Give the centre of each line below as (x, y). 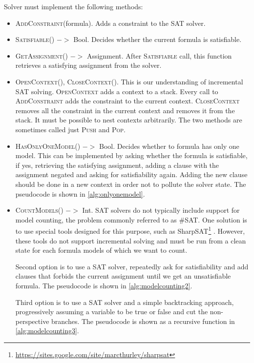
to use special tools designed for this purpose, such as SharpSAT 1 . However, (130, 230)
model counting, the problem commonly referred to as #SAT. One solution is (131, 219)
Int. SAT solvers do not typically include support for (161, 210)
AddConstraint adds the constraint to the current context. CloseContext (127, 101)
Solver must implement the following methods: (74, 6)
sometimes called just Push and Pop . (70, 129)
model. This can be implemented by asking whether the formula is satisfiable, (131, 155)
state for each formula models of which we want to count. (101, 250)
